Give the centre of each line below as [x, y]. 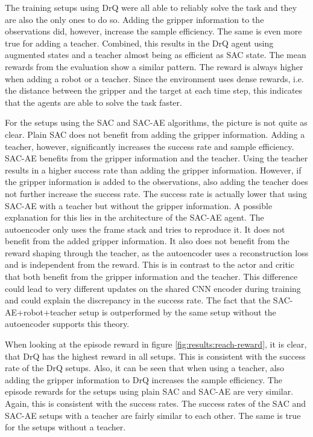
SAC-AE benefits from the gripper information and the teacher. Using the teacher [156, 158]
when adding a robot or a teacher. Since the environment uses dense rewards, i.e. [154, 78]
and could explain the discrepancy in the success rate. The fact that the [138, 300]
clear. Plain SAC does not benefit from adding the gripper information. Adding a [155, 134]
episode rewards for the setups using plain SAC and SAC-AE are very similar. [149, 391]
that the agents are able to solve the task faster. [93, 102]
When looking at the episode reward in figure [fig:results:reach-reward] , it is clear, [156, 344]
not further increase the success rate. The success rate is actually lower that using [156, 193]
